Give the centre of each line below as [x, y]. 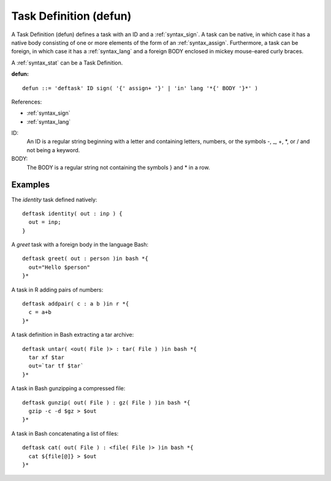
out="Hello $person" [59, 267]
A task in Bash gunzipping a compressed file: [68, 388]
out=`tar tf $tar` [56, 366]
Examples [31, 185]
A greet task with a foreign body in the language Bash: [80, 245]
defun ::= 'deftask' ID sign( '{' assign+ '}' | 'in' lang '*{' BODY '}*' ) [140, 88]
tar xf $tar [46, 357]
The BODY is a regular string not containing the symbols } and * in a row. [118, 167]
